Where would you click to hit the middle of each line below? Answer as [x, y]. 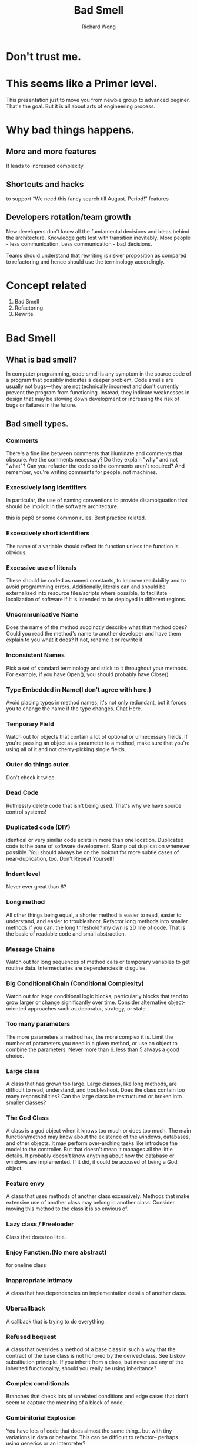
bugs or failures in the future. [41, 405]
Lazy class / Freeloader [40, 1224]
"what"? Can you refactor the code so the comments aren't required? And [96, 466]
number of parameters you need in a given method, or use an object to [92, 1043]
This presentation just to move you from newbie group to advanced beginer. [98, 100]
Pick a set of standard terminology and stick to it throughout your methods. [97, 668]
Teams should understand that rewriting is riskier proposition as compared [96, 255]
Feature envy [25, 1184]
